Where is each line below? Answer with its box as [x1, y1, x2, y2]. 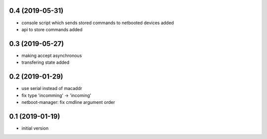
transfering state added [21, 59, 70, 65]
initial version [21, 125, 49, 131]
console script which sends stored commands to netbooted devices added [21, 20, 174, 26]
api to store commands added [21, 26, 83, 32]
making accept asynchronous [21, 52, 82, 58]
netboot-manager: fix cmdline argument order [21, 99, 115, 105]
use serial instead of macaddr [21, 86, 83, 92]
